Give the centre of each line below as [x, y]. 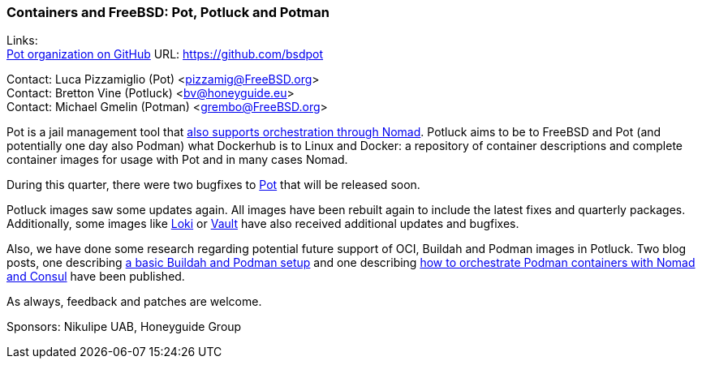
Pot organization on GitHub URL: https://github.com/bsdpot [165, 54]
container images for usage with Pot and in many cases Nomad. [177, 160]
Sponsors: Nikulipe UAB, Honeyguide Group [124, 327]
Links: [22, 41]
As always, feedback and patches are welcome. [134, 302]
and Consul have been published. [96, 277]
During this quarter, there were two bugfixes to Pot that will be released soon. [213, 185]
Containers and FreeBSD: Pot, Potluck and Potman [168, 12]
